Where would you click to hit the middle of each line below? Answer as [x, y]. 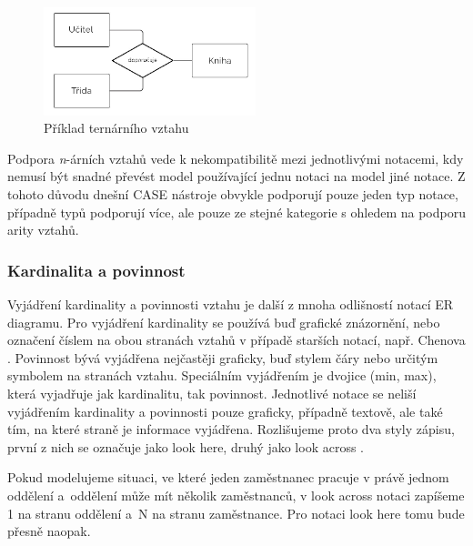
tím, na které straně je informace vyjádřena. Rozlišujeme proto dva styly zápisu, [231, 429]
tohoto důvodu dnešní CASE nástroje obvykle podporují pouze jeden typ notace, [233, 193]
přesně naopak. [49, 531]
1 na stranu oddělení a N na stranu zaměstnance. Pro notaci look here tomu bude [236, 513]
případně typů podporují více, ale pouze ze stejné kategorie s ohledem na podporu [236, 212]
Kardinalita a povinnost [96, 270]
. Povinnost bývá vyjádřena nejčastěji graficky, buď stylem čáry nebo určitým [223, 357]
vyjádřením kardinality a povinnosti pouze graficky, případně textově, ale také [225, 411]
